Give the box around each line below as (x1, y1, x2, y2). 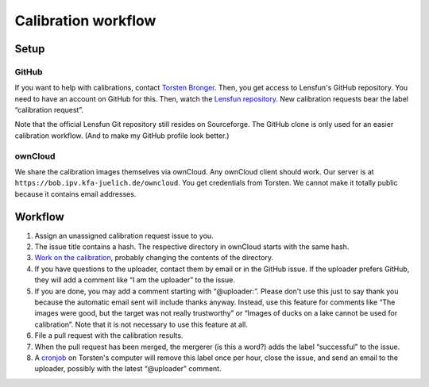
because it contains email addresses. (14, 189, 137, 198)
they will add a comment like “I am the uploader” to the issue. (34, 275, 236, 285)
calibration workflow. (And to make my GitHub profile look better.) (14, 131, 230, 140)
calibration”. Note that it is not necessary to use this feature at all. (34, 320, 248, 329)
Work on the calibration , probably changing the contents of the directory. (34, 253, 274, 262)
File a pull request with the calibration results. (34, 331, 184, 340)
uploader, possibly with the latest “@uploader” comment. (34, 364, 222, 374)
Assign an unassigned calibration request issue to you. (34, 231, 214, 240)
